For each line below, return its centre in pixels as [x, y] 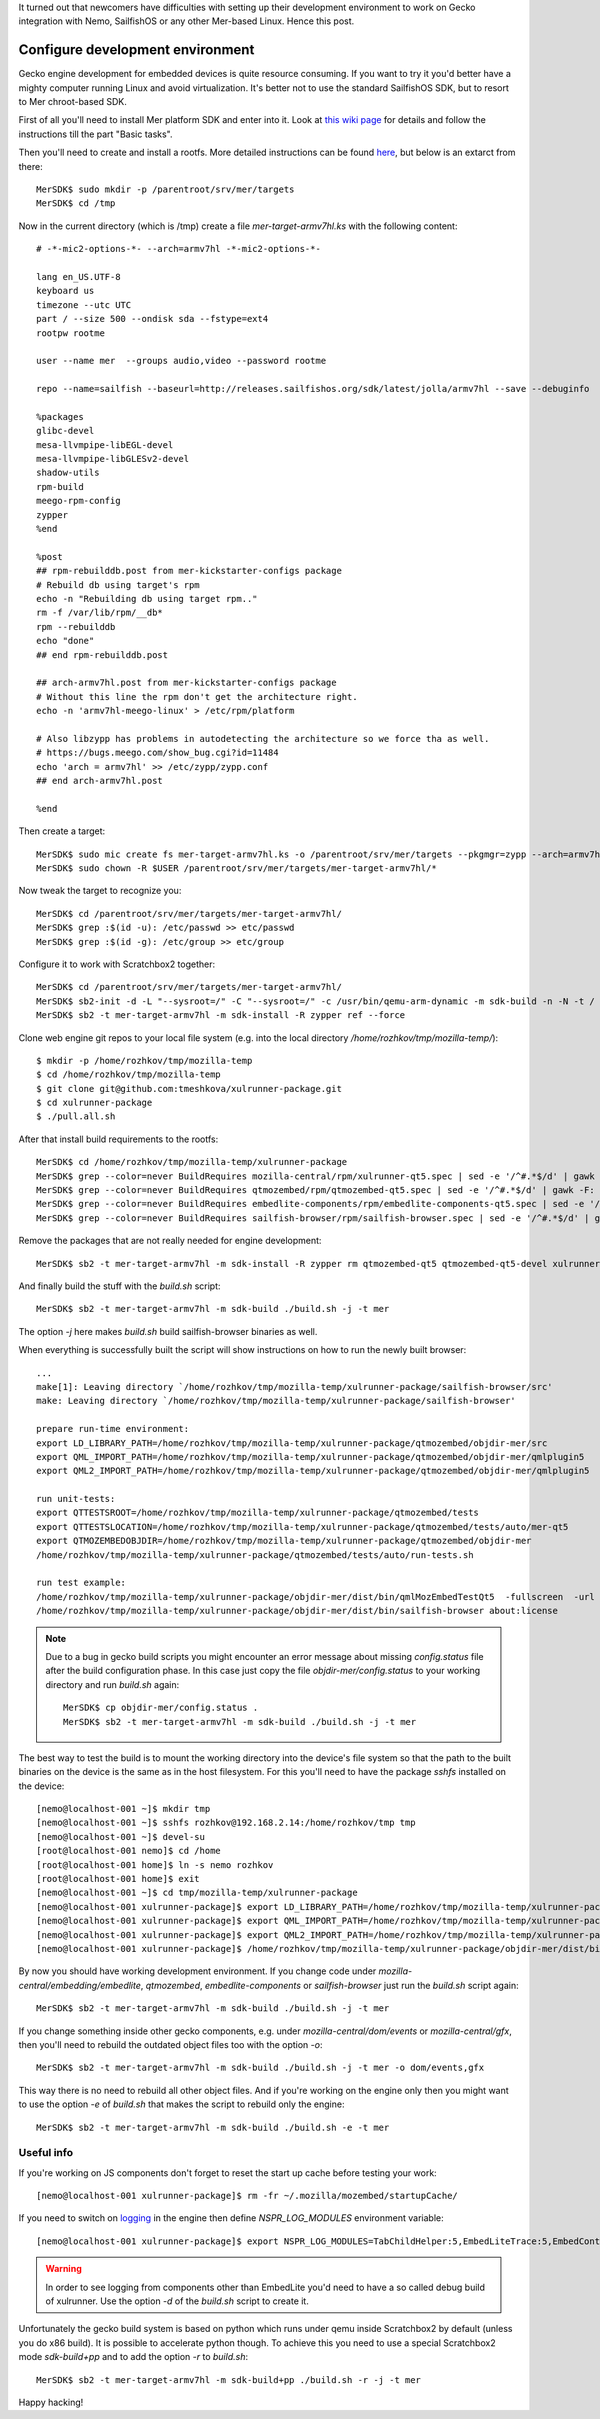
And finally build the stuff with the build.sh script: [119, 1286]
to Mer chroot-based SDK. [72, 102]
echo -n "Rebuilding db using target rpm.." [147, 598]
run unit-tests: [76, 1499]
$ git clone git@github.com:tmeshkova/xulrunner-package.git [189, 1088]
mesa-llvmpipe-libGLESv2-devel [113, 459]
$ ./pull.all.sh [76, 1116]
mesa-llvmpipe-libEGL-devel [105, 444]
